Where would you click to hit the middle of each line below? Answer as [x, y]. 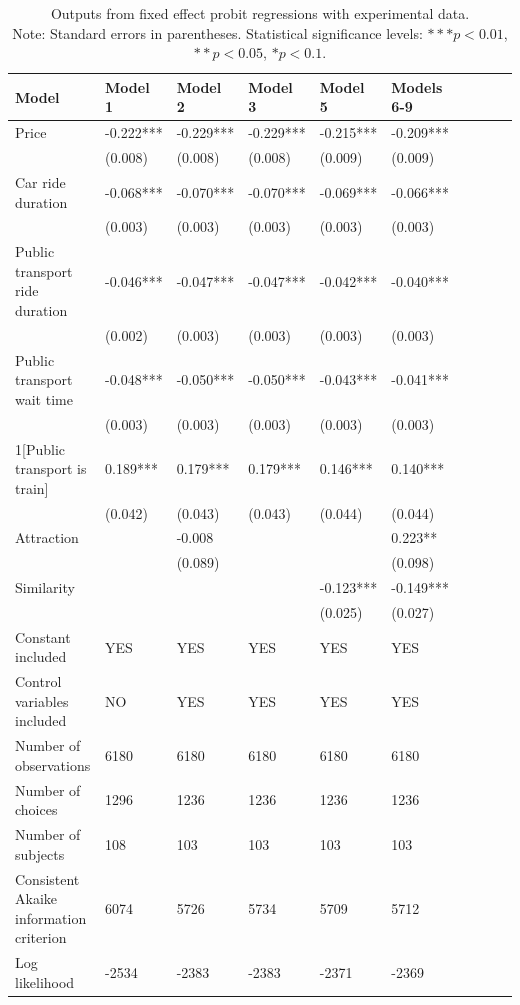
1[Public [40, 448]
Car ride [40, 181]
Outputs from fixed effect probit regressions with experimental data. [260, 13]
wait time [44, 398]
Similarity [45, 587]
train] [32, 487]
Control [38, 681]
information [51, 917]
